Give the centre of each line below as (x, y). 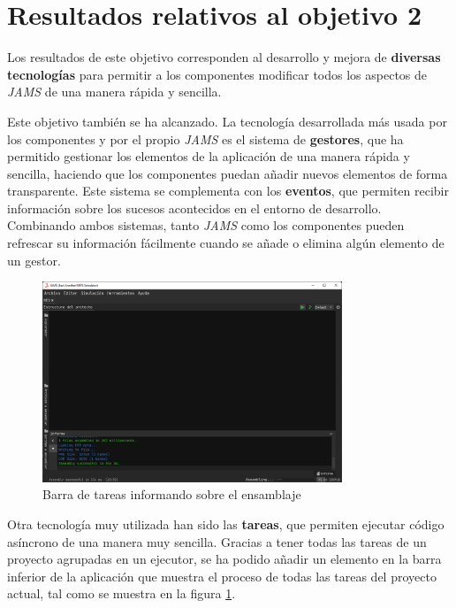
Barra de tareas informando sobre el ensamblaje (172, 494)
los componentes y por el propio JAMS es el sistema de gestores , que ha (205, 139)
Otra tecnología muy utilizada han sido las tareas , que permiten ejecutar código (226, 524)
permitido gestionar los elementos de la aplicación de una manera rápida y (209, 156)
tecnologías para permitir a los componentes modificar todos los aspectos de (217, 74)
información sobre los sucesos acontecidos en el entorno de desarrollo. (194, 208)
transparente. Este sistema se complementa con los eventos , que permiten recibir (228, 191)
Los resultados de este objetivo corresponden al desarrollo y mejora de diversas (224, 57)
